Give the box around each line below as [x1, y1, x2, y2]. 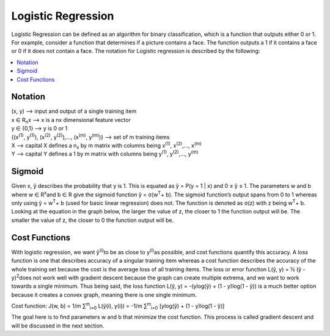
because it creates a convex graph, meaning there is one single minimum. [11, 291, 197, 298]
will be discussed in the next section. [11, 322, 105, 329]
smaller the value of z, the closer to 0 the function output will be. [11, 216, 174, 224]
